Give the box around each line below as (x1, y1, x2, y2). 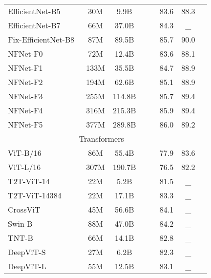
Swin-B (8, 218, 33, 229)
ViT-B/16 (8, 147, 42, 158)
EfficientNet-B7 (8, 20, 61, 31)
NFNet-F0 (8, 48, 43, 59)
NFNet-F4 (8, 105, 43, 116)
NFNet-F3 (8, 90, 43, 102)
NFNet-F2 (8, 76, 43, 87)
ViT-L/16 (8, 161, 41, 172)
